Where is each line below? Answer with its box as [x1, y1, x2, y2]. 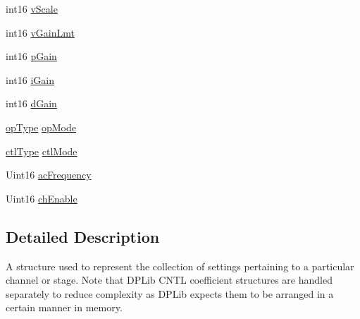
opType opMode [6, 119, 76, 134]
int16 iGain [6, 72, 54, 87]
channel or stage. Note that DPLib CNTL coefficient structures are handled [6, 272, 333, 287]
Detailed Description [6, 225, 160, 247]
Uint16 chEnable [6, 191, 77, 205]
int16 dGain [6, 96, 57, 111]
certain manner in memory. [6, 300, 123, 315]
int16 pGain [6, 49, 57, 64]
